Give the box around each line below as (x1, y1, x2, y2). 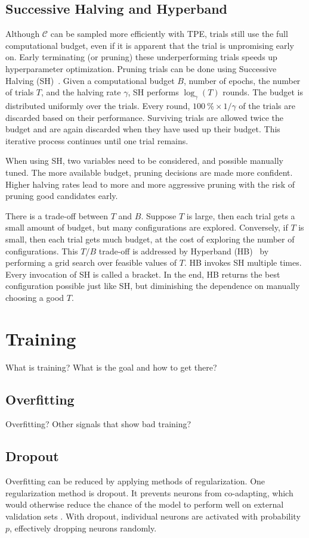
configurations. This (5, 244, 78, 257)
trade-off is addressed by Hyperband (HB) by (98, 244, 269, 257)
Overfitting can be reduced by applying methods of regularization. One (5, 475, 265, 487)
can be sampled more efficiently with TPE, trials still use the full (50, 27, 288, 40)
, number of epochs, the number (183, 74, 301, 86)
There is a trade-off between (5, 209, 109, 222)
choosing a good (5, 291, 64, 303)
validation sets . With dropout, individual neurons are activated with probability (5, 509, 301, 522)
